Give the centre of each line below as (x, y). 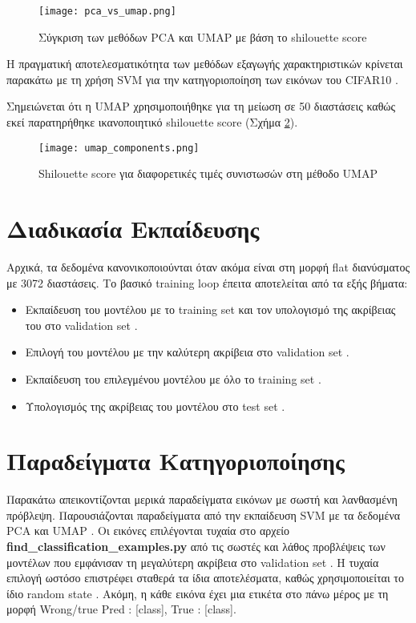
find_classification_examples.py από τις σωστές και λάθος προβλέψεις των (196, 547)
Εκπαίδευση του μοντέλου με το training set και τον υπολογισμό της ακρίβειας (210, 309)
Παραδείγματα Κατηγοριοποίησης (176, 461)
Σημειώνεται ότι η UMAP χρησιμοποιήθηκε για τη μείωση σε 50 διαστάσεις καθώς (201, 106)
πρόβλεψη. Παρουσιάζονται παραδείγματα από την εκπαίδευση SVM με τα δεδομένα (204, 514)
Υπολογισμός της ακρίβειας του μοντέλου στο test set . (155, 406)
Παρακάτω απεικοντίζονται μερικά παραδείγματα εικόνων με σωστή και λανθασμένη (202, 499)
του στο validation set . (81, 325)
